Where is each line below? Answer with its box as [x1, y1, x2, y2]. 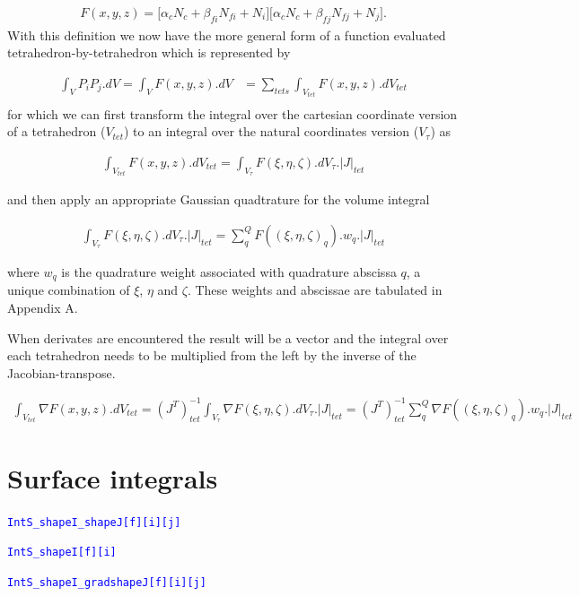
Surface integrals [7, 459, 218, 496]
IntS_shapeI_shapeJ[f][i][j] [7, 515, 181, 529]
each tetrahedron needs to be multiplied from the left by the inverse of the [7, 346, 417, 365]
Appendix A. [7, 298, 78, 317]
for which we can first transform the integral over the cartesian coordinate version [7, 104, 458, 123]
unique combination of [7, 281, 130, 299]
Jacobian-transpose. [7, 363, 116, 382]
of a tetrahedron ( [7, 122, 106, 141]
